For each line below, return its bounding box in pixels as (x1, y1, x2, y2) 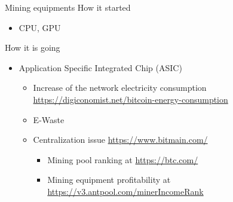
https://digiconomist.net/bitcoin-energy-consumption (33, 93, 228, 105)
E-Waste (33, 113, 65, 126)
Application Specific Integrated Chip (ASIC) (19, 61, 182, 74)
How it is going (5, 41, 60, 54)
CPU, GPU (19, 21, 61, 33)
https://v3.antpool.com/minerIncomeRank (47, 185, 204, 197)
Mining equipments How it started (5, 1, 131, 13)
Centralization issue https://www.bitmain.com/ (33, 133, 208, 146)
